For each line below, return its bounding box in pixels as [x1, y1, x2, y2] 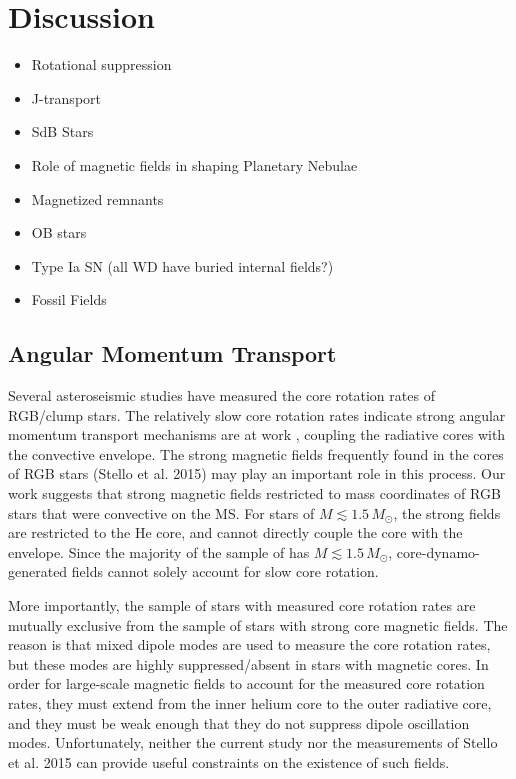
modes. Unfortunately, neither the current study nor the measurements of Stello [8, 732, 498, 753]
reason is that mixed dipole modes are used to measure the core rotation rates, [8, 634, 491, 655]
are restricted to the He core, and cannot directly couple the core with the [8, 522, 463, 543]
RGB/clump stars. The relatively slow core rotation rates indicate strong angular [8, 404, 506, 425]
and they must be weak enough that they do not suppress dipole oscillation [8, 712, 470, 733]
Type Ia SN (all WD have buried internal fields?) [31, 255, 334, 276]
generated [8, 561, 68, 582]
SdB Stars [31, 121, 94, 142]
